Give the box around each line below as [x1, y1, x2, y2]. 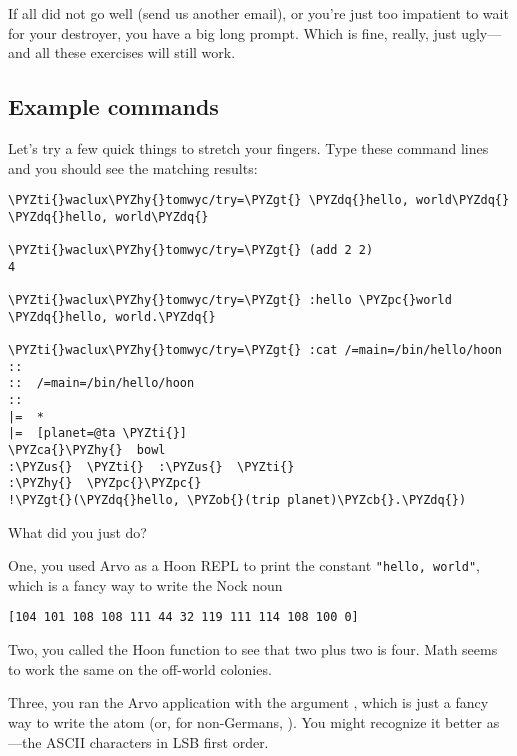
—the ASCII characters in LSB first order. [8, 731, 269, 752]
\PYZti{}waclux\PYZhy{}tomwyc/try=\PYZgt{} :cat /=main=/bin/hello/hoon [8, 343, 502, 358]
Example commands [8, 91, 219, 122]
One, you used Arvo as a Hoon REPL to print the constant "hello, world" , [8, 555, 480, 576]
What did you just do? [8, 521, 147, 542]
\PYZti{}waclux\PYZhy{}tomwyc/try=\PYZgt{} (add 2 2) [8, 243, 374, 258]
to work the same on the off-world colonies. [8, 658, 272, 679]
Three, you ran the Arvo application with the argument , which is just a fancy [8, 692, 489, 713]
